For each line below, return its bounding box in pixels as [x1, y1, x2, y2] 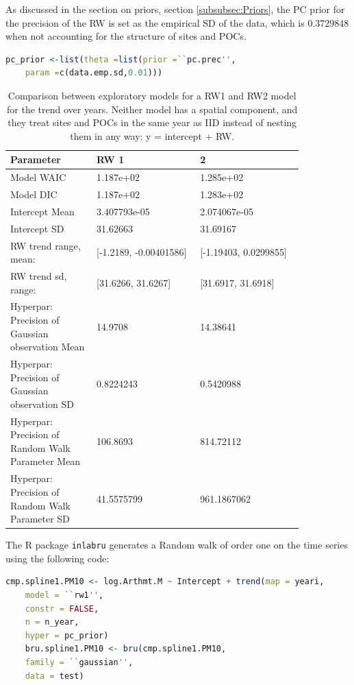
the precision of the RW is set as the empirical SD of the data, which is [5, 15, 305, 29]
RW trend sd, [10, 269, 67, 283]
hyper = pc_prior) [25, 630, 109, 640]
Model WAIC [10, 170, 66, 184]
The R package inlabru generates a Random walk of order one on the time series [5, 538, 348, 552]
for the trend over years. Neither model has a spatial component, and [7, 101, 298, 116]
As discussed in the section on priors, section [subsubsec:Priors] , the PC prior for [5, 2, 345, 16]
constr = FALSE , [25, 603, 99, 614]
